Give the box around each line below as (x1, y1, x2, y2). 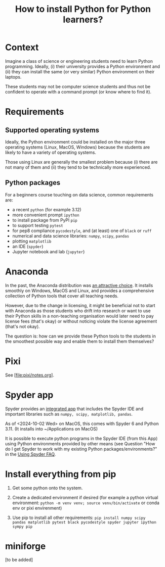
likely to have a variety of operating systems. (5, 149, 96, 155)
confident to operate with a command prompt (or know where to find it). (5, 89, 152, 94)
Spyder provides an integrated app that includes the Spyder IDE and (5, 406, 144, 412)
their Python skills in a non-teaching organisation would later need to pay (5, 313, 154, 319)
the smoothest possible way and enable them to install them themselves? (5, 338, 154, 344)
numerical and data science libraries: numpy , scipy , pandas (12, 233, 129, 238)
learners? (63, 14, 103, 25)
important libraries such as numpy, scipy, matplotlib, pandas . (5, 411, 133, 417)
